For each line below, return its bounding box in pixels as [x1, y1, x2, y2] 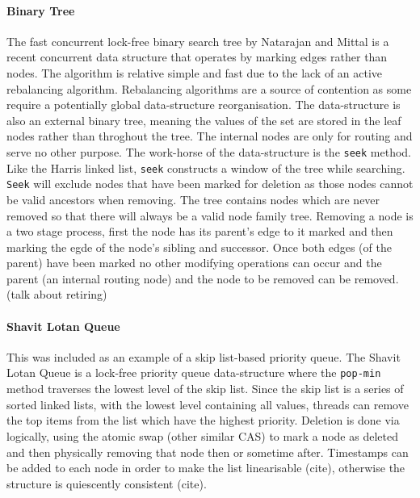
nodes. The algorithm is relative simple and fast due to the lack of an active [6, 64, 383, 81]
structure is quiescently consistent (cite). [6, 475, 207, 492]
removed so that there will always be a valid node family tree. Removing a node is [6, 207, 414, 224]
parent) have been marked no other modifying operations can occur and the [6, 254, 382, 271]
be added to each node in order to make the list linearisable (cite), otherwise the [6, 459, 405, 476]
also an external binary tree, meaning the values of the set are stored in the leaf [6, 111, 401, 128]
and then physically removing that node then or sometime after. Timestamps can [6, 443, 409, 460]
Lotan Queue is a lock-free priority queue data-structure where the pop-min [6, 364, 381, 381]
